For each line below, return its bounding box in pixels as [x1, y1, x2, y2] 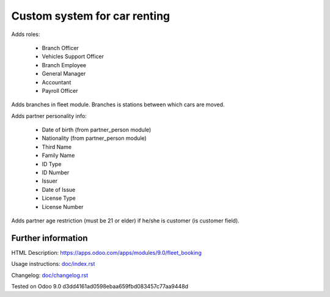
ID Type [42, 160, 62, 167]
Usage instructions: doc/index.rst [11, 260, 95, 268]
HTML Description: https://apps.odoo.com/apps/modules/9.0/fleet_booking [11, 249, 202, 256]
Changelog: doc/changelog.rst [11, 271, 89, 279]
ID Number [42, 169, 70, 177]
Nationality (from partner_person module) [42, 134, 147, 142]
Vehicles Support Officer [42, 53, 104, 61]
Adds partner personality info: [11, 112, 87, 119]
